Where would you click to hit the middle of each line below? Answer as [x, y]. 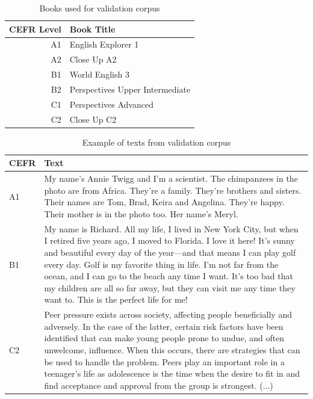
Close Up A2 [93, 59]
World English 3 [99, 74]
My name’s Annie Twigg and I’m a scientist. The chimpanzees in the [171, 178]
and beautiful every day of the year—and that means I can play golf [170, 252]
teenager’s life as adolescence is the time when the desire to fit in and [172, 373]
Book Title [92, 29]
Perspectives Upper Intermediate [130, 89]
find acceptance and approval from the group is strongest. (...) [159, 385]
